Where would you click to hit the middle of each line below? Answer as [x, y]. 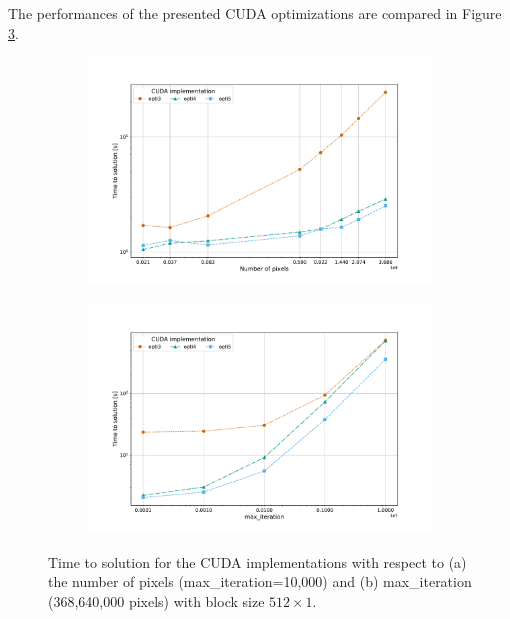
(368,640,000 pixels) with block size [156, 600]
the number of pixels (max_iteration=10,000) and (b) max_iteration [260, 581]
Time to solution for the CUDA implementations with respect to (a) [257, 561]
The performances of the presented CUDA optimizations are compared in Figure [255, 13]
